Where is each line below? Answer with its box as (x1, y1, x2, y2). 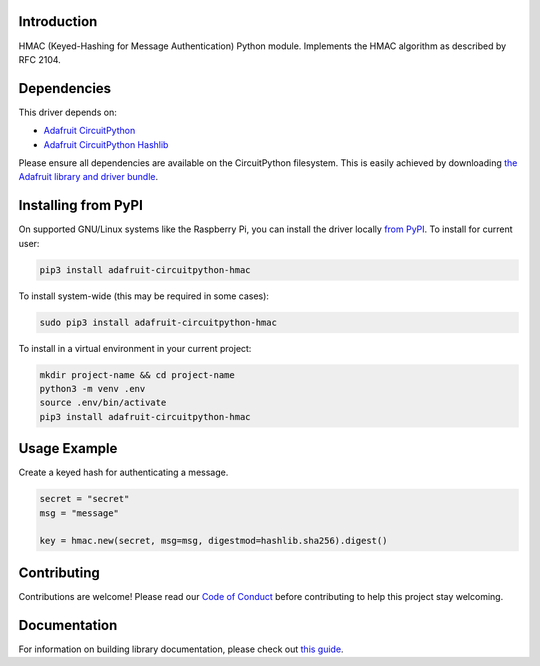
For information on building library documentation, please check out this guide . (18, 643, 344, 655)
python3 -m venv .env (39, 383, 146, 394)
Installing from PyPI (18, 197, 144, 214)
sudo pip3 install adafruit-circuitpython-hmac (39, 316, 277, 328)
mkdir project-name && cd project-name (39, 369, 235, 380)
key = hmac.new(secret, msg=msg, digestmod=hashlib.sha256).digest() (39, 535, 388, 547)
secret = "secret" (39, 493, 130, 505)
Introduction (18, 13, 98, 30)
